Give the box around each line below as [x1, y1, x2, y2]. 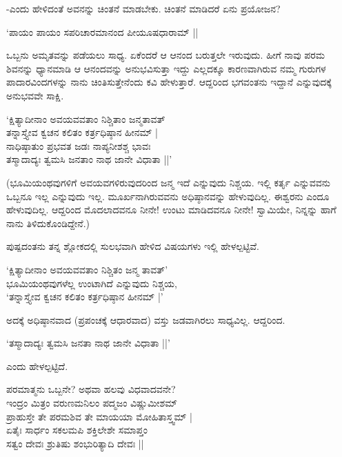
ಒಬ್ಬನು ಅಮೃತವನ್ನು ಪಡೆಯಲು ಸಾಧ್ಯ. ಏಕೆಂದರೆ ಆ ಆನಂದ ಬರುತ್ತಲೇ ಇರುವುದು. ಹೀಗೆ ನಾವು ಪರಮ [6, 48, 325, 62]
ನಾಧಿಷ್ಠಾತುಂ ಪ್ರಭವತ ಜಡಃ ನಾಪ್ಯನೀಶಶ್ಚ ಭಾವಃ [6, 138, 151, 153]
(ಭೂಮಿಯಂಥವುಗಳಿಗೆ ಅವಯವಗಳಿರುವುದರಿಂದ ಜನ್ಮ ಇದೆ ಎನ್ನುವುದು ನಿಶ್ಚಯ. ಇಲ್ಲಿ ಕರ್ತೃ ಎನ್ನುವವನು [6, 175, 331, 189]
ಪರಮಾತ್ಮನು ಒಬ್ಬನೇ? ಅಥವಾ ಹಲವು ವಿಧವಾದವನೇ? [6, 382, 176, 396]
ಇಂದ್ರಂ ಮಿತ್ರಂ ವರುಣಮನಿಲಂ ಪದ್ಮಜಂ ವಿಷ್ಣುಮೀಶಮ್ [6, 396, 177, 410]
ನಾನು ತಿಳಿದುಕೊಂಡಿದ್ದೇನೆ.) [6, 215, 90, 230]
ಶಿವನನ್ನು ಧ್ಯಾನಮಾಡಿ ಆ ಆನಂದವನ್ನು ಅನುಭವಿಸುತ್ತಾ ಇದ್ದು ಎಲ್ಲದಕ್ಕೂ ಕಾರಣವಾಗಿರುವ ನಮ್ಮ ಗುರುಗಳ [6, 61, 326, 75]
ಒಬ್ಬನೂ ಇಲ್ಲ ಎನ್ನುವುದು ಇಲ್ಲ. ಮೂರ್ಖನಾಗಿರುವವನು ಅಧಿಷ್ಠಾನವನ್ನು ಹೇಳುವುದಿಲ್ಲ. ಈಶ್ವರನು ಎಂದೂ [6, 188, 330, 203]
